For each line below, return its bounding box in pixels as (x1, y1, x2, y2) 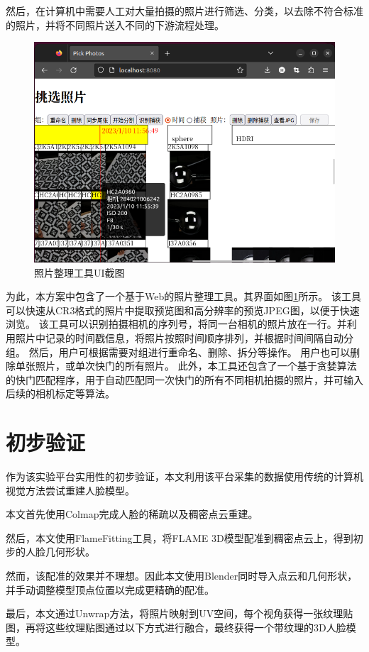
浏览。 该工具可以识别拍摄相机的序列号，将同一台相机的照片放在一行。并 (6, 316, 347, 331)
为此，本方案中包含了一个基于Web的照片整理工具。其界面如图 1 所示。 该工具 (6, 289, 361, 304)
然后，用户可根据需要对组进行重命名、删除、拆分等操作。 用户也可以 (28, 344, 351, 359)
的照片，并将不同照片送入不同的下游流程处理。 (6, 17, 224, 32)
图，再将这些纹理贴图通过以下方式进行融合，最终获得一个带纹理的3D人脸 (6, 619, 346, 634)
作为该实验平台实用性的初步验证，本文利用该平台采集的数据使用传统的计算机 (6, 469, 363, 484)
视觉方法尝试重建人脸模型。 (6, 482, 135, 497)
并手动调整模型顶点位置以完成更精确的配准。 (6, 582, 214, 597)
